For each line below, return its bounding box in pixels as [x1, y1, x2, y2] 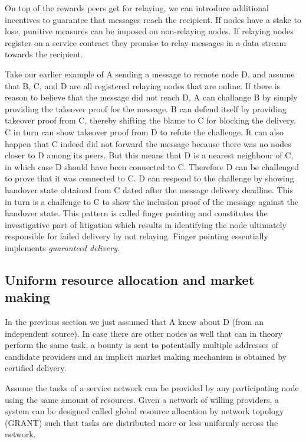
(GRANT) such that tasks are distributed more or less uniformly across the [5, 416, 278, 428]
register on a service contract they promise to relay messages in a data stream [5, 36, 287, 48]
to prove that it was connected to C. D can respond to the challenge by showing [5, 172, 294, 184]
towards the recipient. [5, 48, 83, 60]
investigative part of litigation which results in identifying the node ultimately [5, 218, 287, 230]
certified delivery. [5, 362, 67, 374]
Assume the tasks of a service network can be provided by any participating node [5, 382, 299, 394]
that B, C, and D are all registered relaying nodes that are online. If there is [5, 79, 281, 92]
